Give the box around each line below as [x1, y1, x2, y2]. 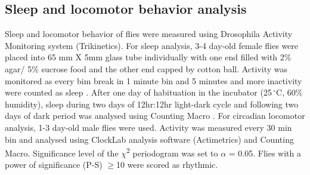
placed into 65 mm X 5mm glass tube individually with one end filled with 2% [5, 51, 292, 63]
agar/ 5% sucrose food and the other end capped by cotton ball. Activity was [5, 62, 288, 75]
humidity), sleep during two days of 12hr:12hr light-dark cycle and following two [5, 97, 299, 110]
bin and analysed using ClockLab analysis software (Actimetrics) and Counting [5, 133, 294, 145]
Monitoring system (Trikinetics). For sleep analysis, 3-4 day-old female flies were [5, 39, 299, 51]
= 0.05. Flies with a [228, 146, 301, 159]
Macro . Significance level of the [5, 146, 119, 159]
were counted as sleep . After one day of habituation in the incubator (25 [5, 86, 272, 99]
